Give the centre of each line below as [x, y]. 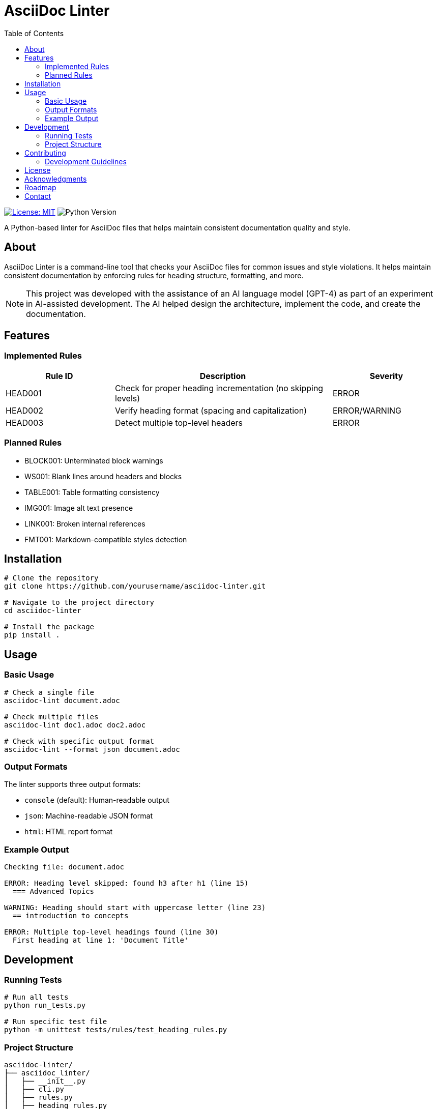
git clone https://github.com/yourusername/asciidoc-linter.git [135, 586]
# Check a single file [49, 692]
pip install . [32, 635]
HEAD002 [25, 410]
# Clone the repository [51, 578]
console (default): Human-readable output [97, 800]
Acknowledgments [56, 179]
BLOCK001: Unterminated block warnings [94, 460]
